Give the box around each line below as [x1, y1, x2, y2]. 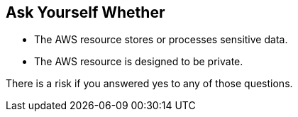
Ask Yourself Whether [6, 4, 165, 21]
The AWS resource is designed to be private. [34, 55, 243, 68]
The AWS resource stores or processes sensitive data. [34, 33, 288, 46]
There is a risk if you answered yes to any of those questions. [6, 77, 293, 90]
